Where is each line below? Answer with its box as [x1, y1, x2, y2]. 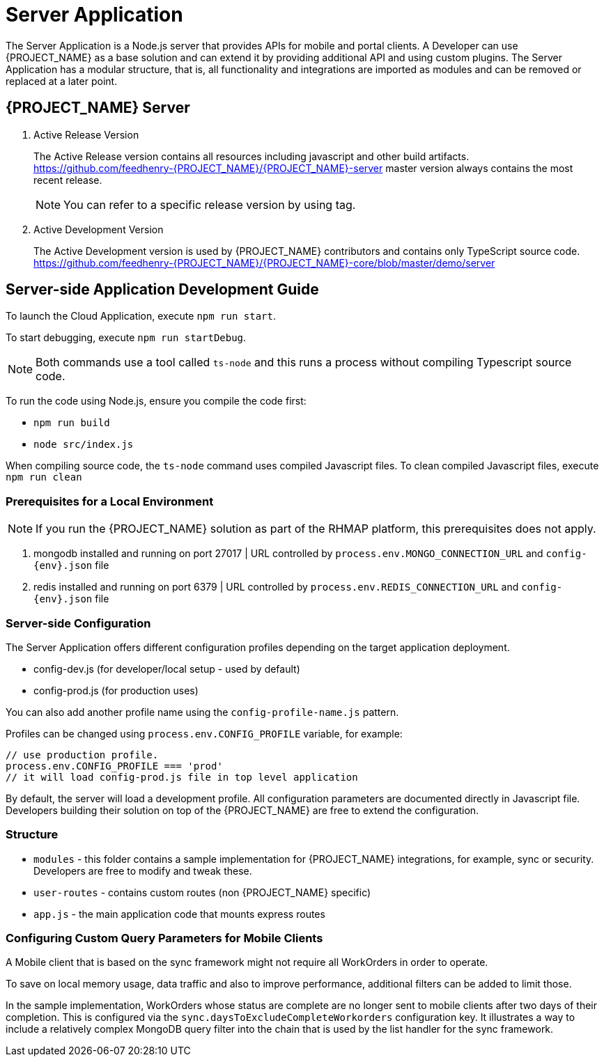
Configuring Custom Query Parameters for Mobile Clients [6, 931, 323, 946]
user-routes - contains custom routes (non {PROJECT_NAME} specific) [33, 886, 371, 898]
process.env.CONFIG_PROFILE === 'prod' [6, 760, 223, 772]
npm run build [33, 417, 110, 429]
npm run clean [6, 471, 82, 483]
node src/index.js [33, 439, 134, 451]
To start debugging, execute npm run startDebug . [6, 331, 247, 344]
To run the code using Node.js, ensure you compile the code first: [6, 395, 307, 407]
